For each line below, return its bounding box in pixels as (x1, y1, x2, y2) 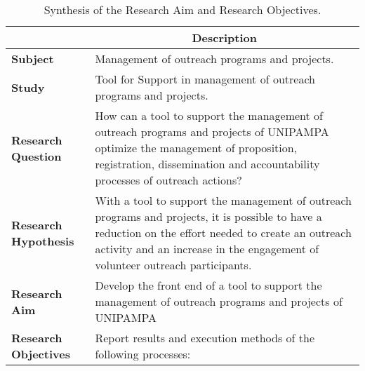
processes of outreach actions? (95, 172, 242, 188)
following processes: (95, 346, 191, 362)
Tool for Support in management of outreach (95, 71, 315, 87)
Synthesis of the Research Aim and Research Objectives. (44, 1, 321, 18)
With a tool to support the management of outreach (95, 192, 352, 208)
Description (192, 29, 257, 46)
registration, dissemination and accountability (95, 156, 320, 172)
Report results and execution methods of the (95, 330, 315, 346)
